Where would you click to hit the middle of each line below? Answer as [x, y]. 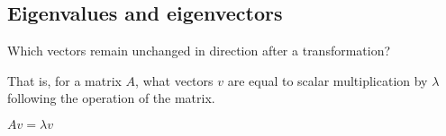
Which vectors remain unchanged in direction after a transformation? [199, 51]
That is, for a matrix [64, 80]
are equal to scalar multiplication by [328, 80]
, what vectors [174, 80]
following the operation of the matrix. [111, 98]
